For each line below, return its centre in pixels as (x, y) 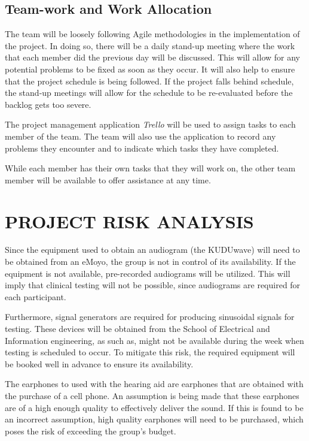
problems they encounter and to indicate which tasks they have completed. (142, 148)
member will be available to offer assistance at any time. (108, 179)
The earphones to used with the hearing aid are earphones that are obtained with (154, 384)
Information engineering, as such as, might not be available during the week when (154, 340)
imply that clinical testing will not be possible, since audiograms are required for (153, 285)
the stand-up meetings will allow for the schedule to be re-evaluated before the (149, 93)
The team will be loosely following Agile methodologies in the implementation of (152, 34)
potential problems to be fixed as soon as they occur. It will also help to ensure (150, 69)
